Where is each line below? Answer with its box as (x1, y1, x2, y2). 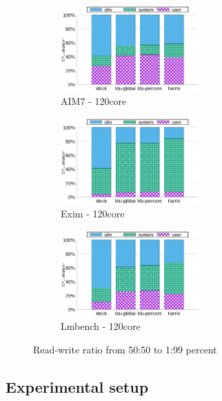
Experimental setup (6, 375, 149, 397)
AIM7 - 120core (61, 94, 127, 108)
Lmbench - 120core (61, 319, 141, 333)
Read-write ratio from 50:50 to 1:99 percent (33, 342, 217, 356)
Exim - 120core (61, 206, 125, 221)
